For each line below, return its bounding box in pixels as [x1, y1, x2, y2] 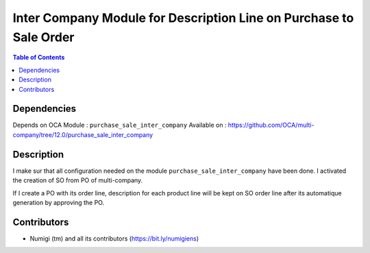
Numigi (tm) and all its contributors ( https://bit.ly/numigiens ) [29, 234, 199, 243]
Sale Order [12, 29, 75, 45]
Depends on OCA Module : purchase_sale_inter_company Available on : [12, 121, 227, 130]
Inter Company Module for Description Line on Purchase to [12, 10, 354, 25]
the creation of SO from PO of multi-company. [12, 176, 143, 184]
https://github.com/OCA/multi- [227, 121, 314, 130]
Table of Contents [12, 53, 65, 62]
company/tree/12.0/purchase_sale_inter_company [12, 130, 153, 138]
